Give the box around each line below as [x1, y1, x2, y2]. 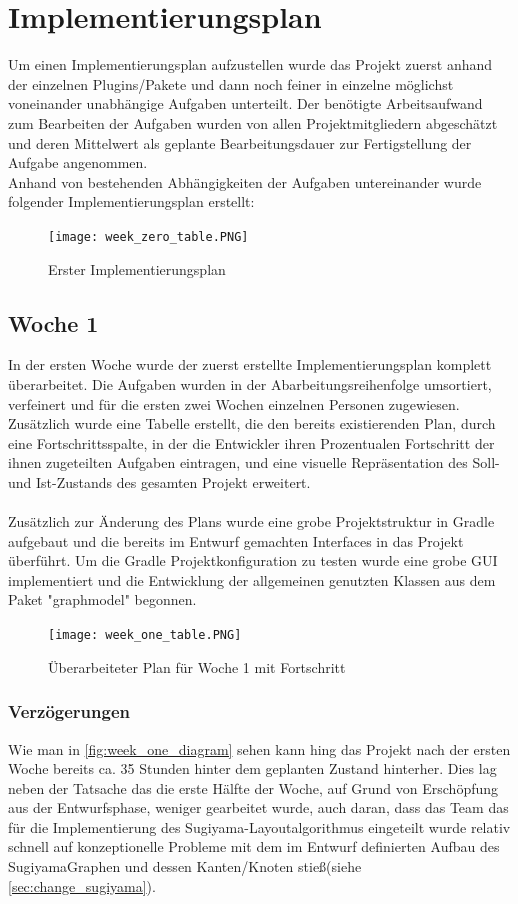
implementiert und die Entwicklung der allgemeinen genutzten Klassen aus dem [8, 569, 496, 590]
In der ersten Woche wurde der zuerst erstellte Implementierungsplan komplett [8, 354, 492, 375]
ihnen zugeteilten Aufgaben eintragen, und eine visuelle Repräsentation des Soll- [8, 452, 500, 473]
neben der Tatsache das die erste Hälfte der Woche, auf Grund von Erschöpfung [8, 777, 499, 798]
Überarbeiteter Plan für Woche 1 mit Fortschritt [48, 656, 346, 677]
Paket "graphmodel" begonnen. [8, 589, 197, 610]
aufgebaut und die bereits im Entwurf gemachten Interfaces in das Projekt [8, 530, 464, 551]
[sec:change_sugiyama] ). [8, 875, 156, 896]
